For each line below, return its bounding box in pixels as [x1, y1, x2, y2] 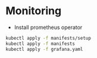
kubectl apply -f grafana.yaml [5, 46, 83, 52]
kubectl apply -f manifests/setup [5, 35, 92, 41]
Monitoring [5, 4, 62, 18]
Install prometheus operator [14, 24, 83, 31]
